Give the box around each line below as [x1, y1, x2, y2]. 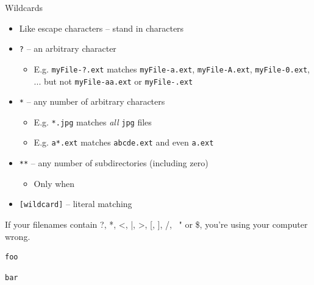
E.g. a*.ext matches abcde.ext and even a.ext [34, 136, 214, 149]
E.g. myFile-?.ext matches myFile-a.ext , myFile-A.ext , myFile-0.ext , [34, 62, 310, 75]
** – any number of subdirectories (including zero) [19, 157, 209, 169]
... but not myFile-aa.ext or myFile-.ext [34, 74, 193, 87]
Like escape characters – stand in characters [19, 21, 184, 34]
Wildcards [5, 1, 43, 13]
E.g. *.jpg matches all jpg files [34, 115, 152, 128]
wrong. [5, 230, 30, 242]
